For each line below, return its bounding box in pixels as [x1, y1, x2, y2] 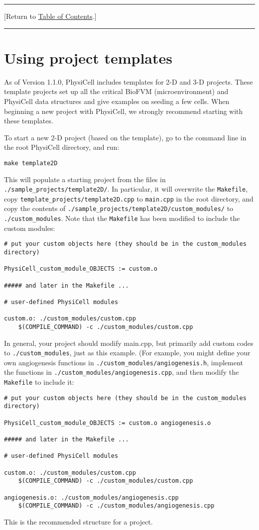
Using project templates [4, 47, 172, 68]
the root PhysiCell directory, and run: [4, 142, 120, 152]
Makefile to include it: [4, 377, 74, 387]
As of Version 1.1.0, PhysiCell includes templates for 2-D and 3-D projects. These [4, 76, 253, 87]
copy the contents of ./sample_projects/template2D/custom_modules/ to [4, 203, 234, 213]
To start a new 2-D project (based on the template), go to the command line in [4, 132, 247, 142]
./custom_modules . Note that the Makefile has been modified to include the [4, 213, 240, 223]
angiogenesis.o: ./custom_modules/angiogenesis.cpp [4, 494, 179, 501]
